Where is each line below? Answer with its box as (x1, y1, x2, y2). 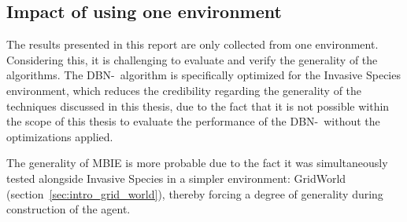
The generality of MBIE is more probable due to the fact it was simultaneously (6, 155, 388, 171)
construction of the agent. (6, 201, 131, 217)
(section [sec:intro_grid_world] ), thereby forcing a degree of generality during (6, 185, 383, 202)
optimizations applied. (6, 128, 113, 144)
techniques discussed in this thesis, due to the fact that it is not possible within (6, 97, 390, 114)
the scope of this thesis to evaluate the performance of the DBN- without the (6, 113, 380, 129)
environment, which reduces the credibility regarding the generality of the (6, 82, 362, 98)
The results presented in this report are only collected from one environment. (6, 36, 379, 53)
